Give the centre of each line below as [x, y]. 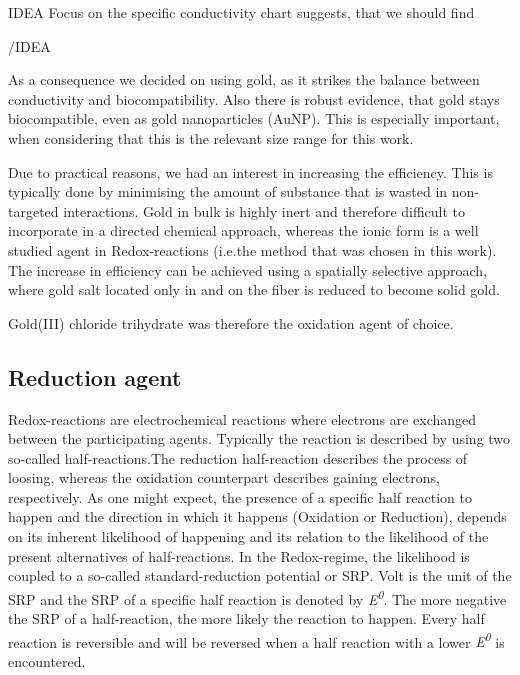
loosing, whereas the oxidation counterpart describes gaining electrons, [224, 477]
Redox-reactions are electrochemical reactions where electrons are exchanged [242, 418]
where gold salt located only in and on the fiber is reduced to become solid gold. [254, 289]
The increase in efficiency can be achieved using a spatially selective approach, [248, 269]
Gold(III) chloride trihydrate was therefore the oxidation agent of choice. [231, 322]
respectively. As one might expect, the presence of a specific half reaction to [240, 496]
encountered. [47, 660]
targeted [33, 210]
